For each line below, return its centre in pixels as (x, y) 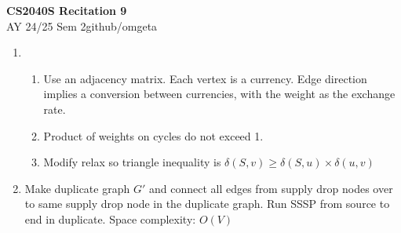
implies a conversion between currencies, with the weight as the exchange (219, 94)
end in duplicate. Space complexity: (110, 218)
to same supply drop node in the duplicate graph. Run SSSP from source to (207, 204)
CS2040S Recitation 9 (67, 10)
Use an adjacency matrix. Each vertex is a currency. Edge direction (205, 78)
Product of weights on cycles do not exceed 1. (153, 135)
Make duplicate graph (77, 188)
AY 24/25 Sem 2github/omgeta (82, 25)
